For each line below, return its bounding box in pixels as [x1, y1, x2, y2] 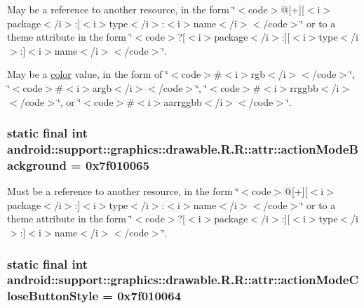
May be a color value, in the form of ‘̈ [7, 67, 168, 81]
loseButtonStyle [7, 287, 99, 304]
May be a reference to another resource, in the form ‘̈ [7, 2, 236, 16]
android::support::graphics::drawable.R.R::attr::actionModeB [7, 140, 358, 157]
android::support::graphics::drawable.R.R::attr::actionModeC [7, 271, 358, 288]
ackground [7, 156, 67, 173]
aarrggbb [163, 94, 202, 109]
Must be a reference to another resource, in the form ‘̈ [7, 184, 239, 199]
